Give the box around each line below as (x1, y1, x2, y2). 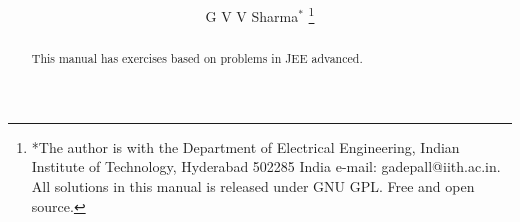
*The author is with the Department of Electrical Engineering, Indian (31, 136, 460, 157)
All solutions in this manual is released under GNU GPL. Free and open (31, 176, 475, 197)
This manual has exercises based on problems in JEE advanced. (31, 50, 363, 67)
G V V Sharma (205, 5, 299, 26)
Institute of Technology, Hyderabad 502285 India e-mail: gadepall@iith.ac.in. (31, 156, 501, 177)
